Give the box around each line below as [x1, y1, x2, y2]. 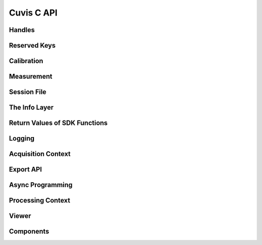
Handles [9, 26, 35, 34]
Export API [9, 165, 42, 174]
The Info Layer [9, 104, 54, 112]
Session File [9, 88, 47, 96]
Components [9, 227, 49, 236]
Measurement [9, 72, 53, 81]
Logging [9, 134, 35, 143]
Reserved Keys [9, 41, 56, 50]
